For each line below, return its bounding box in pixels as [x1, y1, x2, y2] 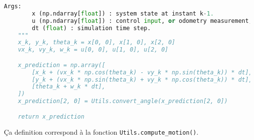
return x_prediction [18, 113, 85, 120]
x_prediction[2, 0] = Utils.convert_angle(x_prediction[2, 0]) [18, 98, 228, 105]
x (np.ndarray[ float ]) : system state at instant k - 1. [32, 10, 214, 17]
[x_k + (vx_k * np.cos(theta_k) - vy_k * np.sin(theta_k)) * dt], [32, 69, 253, 76]
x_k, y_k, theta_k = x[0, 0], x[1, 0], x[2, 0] [18, 39, 175, 46]
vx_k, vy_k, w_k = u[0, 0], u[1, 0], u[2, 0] [18, 46, 169, 53]
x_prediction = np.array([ [18, 61, 106, 69]
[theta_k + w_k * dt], [32, 83, 106, 90]
